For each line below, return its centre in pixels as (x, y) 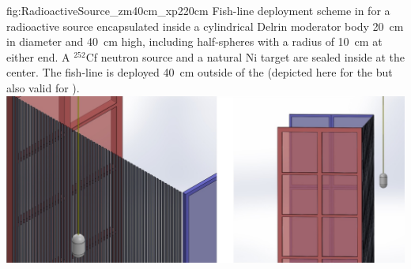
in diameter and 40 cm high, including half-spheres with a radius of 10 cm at (194, 41)
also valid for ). (43, 87)
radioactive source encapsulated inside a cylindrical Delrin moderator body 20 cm (205, 26)
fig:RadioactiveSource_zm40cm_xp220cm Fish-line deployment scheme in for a (198, 10)
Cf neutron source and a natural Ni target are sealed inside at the (245, 56)
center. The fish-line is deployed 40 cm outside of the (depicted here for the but (200, 72)
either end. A (38, 56)
